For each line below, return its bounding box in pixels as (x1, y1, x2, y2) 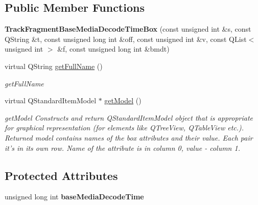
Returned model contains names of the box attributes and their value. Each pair (5, 132, 253, 143)
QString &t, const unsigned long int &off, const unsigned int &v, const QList (5, 33, 247, 44)
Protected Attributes (5, 167, 118, 183)
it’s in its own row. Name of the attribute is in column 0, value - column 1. (5, 142, 240, 153)
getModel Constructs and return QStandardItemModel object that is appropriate (5, 112, 253, 123)
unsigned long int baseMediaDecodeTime (5, 191, 144, 202)
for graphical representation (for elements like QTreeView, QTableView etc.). (5, 122, 244, 133)
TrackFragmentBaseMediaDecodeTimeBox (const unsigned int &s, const (5, 24, 251, 34)
